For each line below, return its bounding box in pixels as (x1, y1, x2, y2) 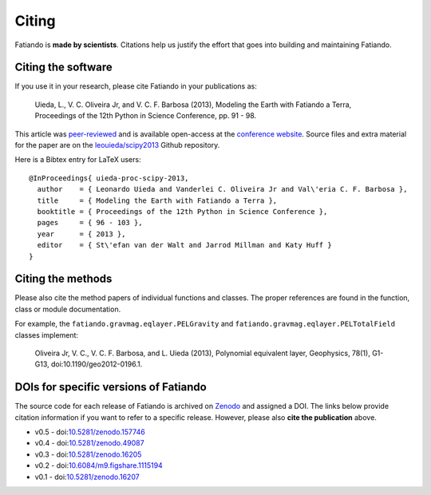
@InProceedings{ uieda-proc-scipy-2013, (29, 173, 189, 183)
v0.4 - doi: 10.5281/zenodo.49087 (34, 438, 144, 448)
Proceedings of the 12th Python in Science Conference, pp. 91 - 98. (34, 111, 257, 121)
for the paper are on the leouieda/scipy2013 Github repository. (14, 141, 220, 150)
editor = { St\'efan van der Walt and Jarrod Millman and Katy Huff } (37, 240, 332, 250)
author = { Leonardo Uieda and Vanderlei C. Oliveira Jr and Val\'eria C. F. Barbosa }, (37, 184, 408, 194)
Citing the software (14, 61, 113, 74)
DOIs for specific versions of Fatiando (14, 380, 207, 394)
